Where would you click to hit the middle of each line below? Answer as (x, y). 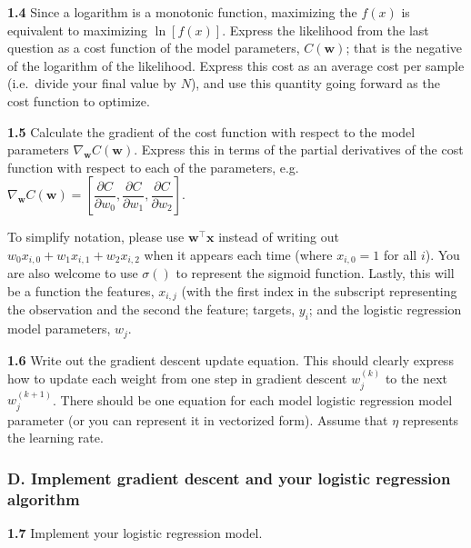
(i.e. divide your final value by (92, 83)
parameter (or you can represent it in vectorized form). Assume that (198, 419)
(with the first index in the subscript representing (319, 290)
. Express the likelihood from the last (326, 30)
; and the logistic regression (385, 309)
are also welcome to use (73, 273)
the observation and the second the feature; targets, (151, 309)
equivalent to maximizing (77, 30)
